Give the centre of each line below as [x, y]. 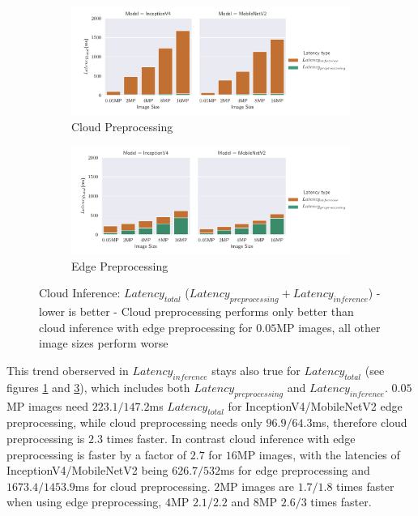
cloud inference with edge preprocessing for [146, 327]
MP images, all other [328, 327]
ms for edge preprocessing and [295, 470]
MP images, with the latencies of [318, 454]
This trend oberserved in [68, 371]
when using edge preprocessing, [84, 502]
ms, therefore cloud [360, 422]
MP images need [47, 405]
